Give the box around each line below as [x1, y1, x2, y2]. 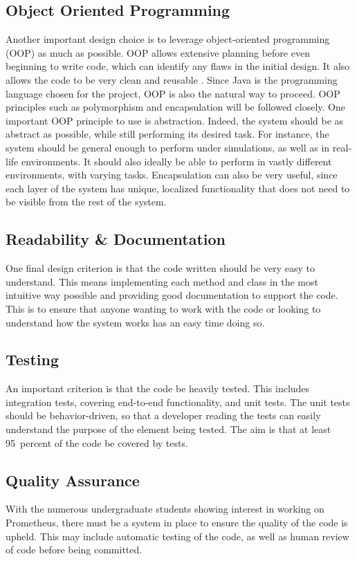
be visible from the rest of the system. [6, 194, 167, 209]
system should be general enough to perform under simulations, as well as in [6, 140, 330, 154]
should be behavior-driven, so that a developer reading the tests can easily [6, 408, 321, 423]
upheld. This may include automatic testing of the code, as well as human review [6, 528, 349, 543]
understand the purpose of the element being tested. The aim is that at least [6, 422, 331, 436]
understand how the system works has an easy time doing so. [6, 315, 265, 329]
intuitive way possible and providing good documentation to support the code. [6, 288, 338, 302]
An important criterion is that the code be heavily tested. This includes [6, 381, 310, 396]
